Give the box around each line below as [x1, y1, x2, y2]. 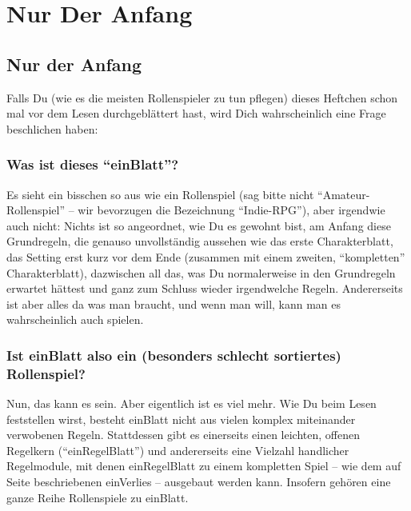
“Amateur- [317, 186, 370, 202]
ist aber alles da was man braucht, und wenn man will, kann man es [6, 295, 341, 312]
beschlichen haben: [6, 120, 98, 137]
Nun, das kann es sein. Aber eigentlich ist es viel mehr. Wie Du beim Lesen [6, 395, 377, 412]
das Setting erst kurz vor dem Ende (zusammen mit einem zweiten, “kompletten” [6, 248, 405, 265]
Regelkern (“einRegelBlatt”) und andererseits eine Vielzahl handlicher [6, 441, 349, 458]
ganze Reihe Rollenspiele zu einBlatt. [6, 489, 189, 505]
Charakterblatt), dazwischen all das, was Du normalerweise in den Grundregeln [6, 264, 396, 281]
